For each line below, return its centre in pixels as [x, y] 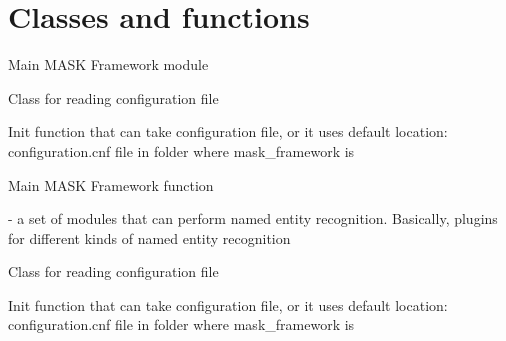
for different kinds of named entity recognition [149, 237]
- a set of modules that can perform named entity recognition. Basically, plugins [253, 218]
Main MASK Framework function [111, 184]
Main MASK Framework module [108, 64]
